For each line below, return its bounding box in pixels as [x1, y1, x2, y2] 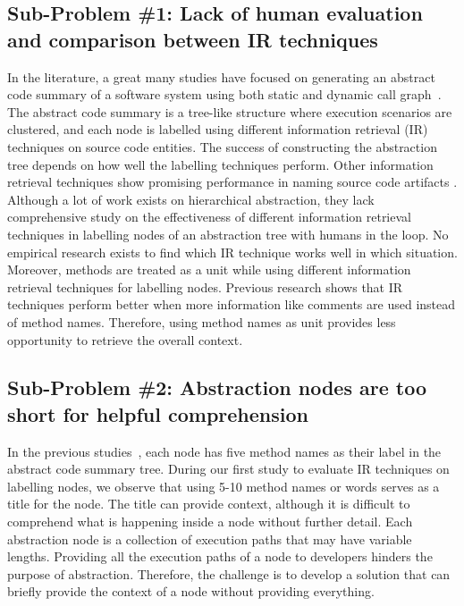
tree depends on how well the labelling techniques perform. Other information [7, 155, 434, 173]
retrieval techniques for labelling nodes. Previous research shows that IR [7, 277, 403, 296]
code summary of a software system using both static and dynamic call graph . [7, 85, 442, 104]
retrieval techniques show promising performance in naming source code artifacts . [7, 173, 458, 191]
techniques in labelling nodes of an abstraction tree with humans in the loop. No [7, 224, 449, 243]
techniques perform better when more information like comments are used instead [7, 295, 456, 314]
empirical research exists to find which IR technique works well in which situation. [7, 242, 458, 261]
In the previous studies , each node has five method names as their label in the [7, 442, 442, 460]
